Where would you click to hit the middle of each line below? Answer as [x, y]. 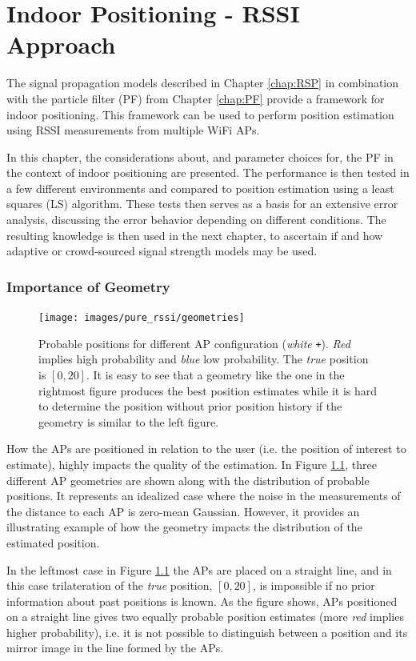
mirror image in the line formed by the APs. [115, 648]
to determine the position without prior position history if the [190, 406]
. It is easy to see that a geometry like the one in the [215, 374]
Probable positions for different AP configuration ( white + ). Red [194, 343]
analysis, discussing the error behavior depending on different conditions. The [196, 220]
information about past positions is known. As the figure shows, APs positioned [202, 601]
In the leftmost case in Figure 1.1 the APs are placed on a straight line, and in [199, 569]
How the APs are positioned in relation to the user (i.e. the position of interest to [206, 449]
